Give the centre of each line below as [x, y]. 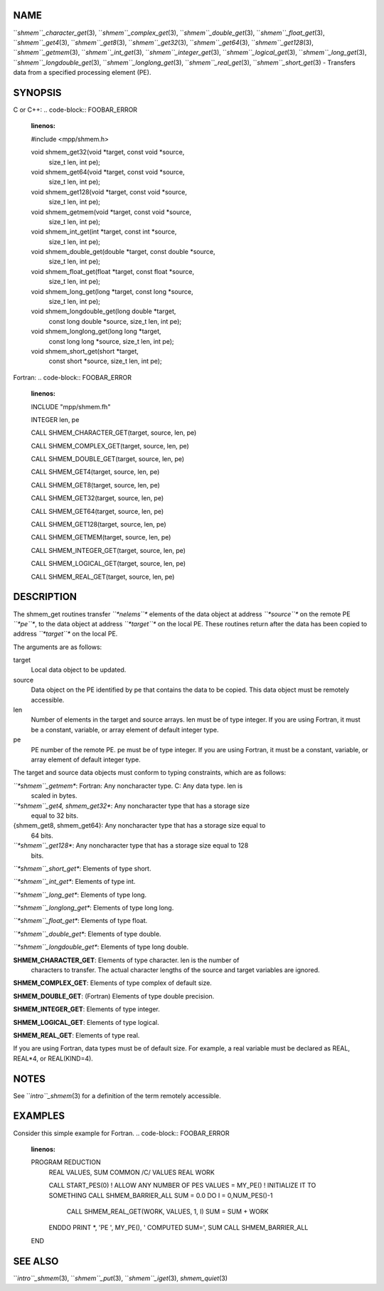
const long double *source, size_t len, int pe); [115, 321]
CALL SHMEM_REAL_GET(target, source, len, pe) [103, 576]
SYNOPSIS [37, 93]
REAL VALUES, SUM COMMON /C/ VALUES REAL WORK [132, 1172]
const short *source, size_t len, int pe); [106, 361]
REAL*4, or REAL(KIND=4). [53, 1058]
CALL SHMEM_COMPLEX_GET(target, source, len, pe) [110, 446]
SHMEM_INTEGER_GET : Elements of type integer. [86, 1009]
